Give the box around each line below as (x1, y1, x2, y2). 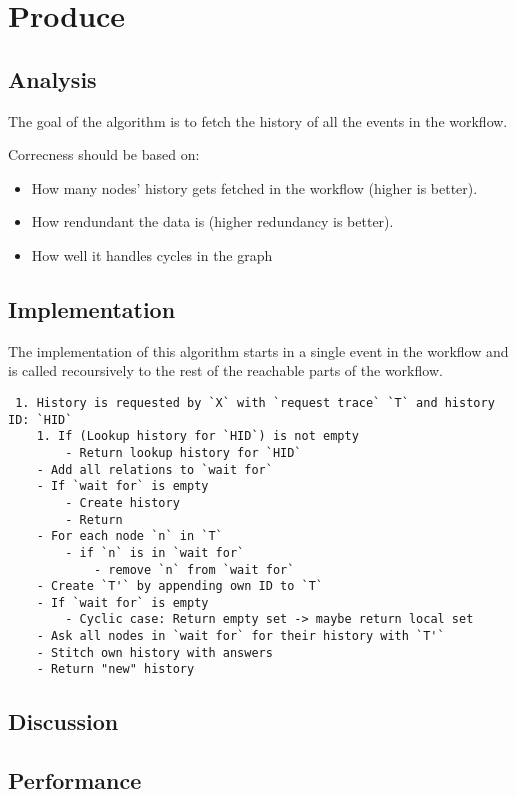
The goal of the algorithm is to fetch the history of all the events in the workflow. (8, 110, 508, 131)
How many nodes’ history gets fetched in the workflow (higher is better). (31, 177, 478, 198)
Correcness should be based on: (8, 144, 200, 165)
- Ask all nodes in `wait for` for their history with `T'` (36, 629, 445, 644)
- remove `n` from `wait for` (93, 562, 295, 577)
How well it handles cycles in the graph (31, 244, 273, 265)
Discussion (8, 706, 119, 737)
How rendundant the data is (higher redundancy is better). (31, 211, 394, 232)
